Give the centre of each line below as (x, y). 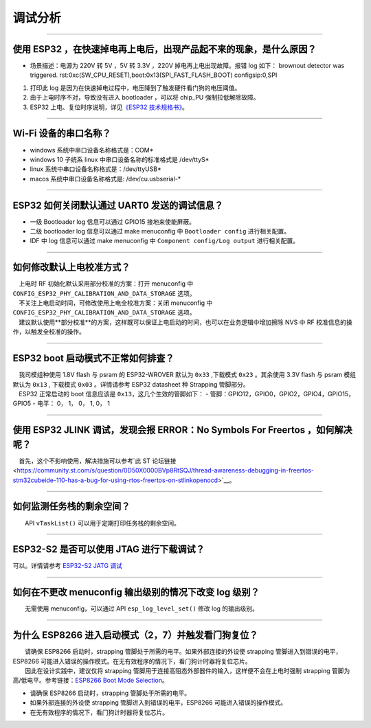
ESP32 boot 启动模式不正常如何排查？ (93, 358)
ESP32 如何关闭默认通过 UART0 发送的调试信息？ (118, 205)
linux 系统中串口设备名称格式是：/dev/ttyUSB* (95, 169)
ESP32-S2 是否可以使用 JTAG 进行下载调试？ (109, 549)
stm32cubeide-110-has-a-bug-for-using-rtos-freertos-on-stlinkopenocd (115, 480)
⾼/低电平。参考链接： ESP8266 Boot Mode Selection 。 (90, 681)
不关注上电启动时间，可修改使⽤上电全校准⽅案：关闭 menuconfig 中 (116, 303)
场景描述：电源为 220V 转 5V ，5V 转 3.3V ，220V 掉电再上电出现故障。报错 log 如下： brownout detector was (187, 66)
